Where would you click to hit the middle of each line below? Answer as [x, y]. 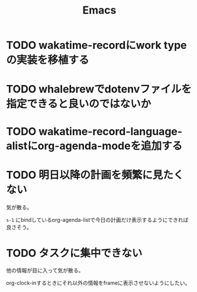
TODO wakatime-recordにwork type [97, 45]
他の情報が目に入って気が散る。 [45, 270]
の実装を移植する [48, 60]
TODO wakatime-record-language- [94, 131]
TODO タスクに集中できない [74, 253]
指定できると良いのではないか [79, 104]
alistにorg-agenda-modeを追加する [94, 146]
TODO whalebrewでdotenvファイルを [99, 89]
